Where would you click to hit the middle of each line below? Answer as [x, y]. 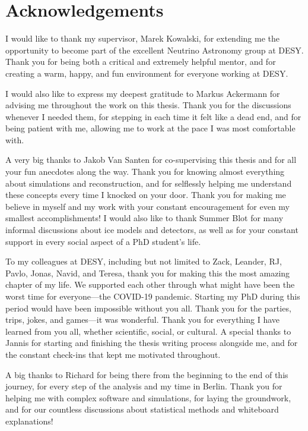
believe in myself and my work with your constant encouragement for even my [147, 206]
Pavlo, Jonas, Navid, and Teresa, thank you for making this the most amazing [148, 273]
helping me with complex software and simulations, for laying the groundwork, [148, 397]
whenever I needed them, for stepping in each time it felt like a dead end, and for [153, 116]
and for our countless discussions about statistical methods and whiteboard [142, 409]
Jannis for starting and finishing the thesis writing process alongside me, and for [152, 343]
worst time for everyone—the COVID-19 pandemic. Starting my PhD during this [153, 296]
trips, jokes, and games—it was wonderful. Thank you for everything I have [143, 320]
